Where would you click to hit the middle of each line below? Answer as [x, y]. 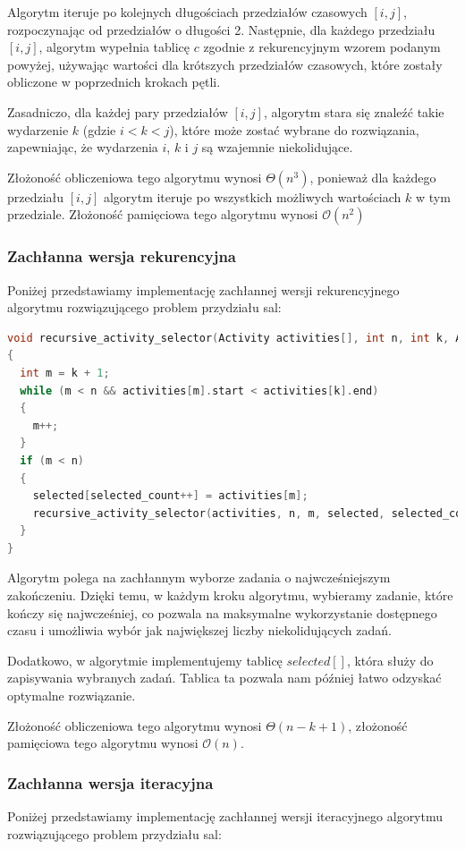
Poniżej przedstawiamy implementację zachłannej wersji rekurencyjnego [203, 289]
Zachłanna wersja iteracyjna [110, 782]
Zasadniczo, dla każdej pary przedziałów [118, 111]
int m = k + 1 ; [65, 373]
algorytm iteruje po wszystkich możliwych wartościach [252, 196]
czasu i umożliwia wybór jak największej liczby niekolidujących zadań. [199, 630]
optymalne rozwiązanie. [72, 696]
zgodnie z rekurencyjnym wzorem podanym [322, 47]
